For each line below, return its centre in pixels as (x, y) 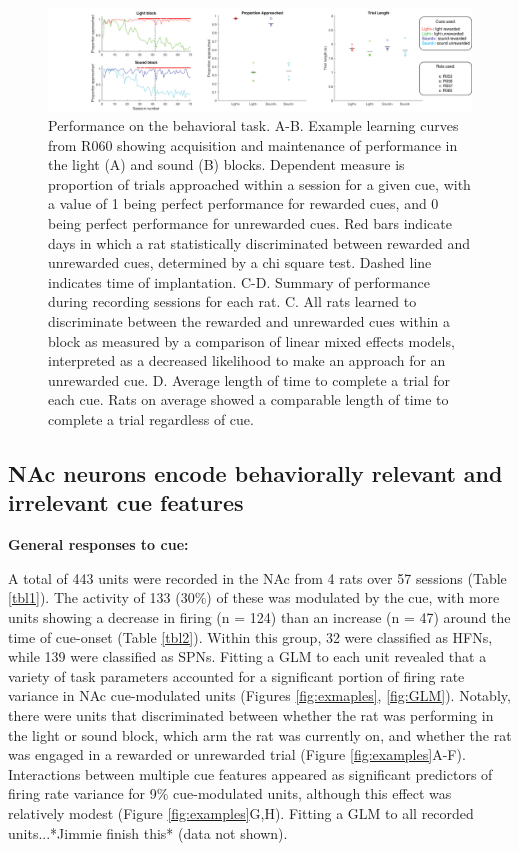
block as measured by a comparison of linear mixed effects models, (251, 340)
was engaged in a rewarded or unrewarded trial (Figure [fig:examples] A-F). (237, 754)
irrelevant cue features (126, 502)
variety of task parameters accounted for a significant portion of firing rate (236, 675)
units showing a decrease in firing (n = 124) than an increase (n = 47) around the (259, 616)
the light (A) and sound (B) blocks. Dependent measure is (226, 164)
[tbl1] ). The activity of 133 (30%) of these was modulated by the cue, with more (254, 597)
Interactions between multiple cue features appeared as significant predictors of (250, 773)
